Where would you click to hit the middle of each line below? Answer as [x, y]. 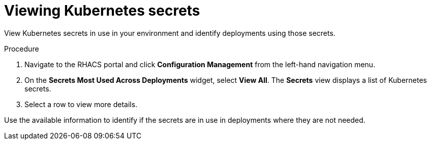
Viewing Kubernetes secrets [102, 11]
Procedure [22, 49]
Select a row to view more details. [81, 104]
